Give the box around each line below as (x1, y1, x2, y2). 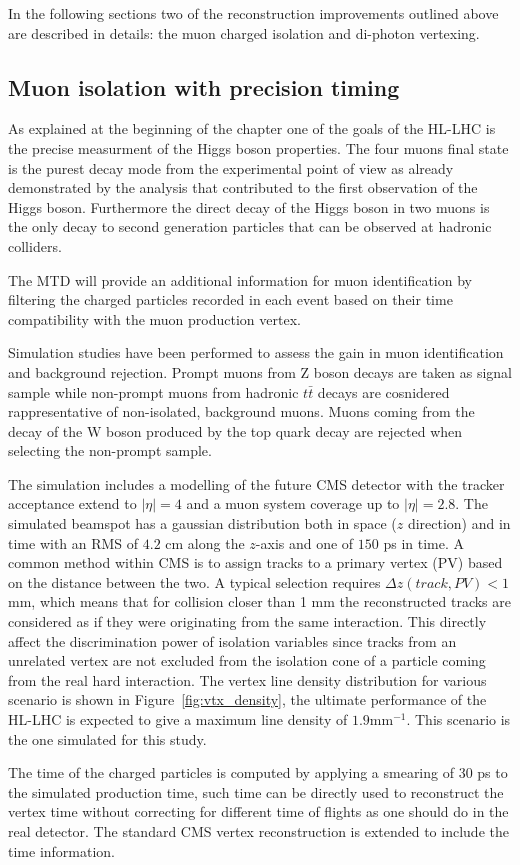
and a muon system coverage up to (186, 493, 400, 514)
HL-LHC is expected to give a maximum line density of (8, 709, 348, 730)
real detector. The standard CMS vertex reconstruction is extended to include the (8, 820, 509, 841)
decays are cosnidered (317, 381, 450, 402)
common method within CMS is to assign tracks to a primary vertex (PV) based (8, 552, 503, 573)
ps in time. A (383, 532, 465, 553)
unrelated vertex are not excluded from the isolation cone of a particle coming (8, 650, 486, 671)
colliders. (8, 235, 62, 256)
